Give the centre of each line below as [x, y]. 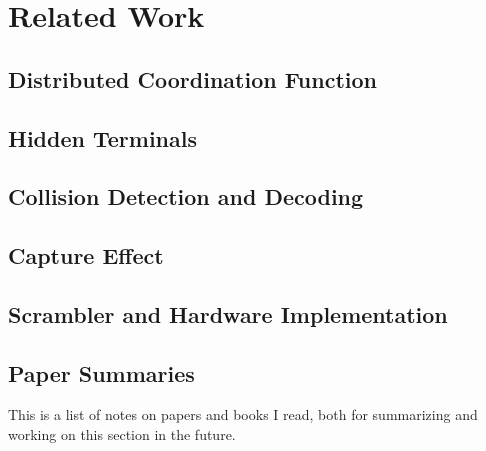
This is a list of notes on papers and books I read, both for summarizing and [243, 414]
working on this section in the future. [122, 434]
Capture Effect [86, 255]
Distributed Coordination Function [193, 78]
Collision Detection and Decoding [186, 196]
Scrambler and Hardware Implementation [228, 313]
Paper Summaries [101, 372]
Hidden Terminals [102, 137]
